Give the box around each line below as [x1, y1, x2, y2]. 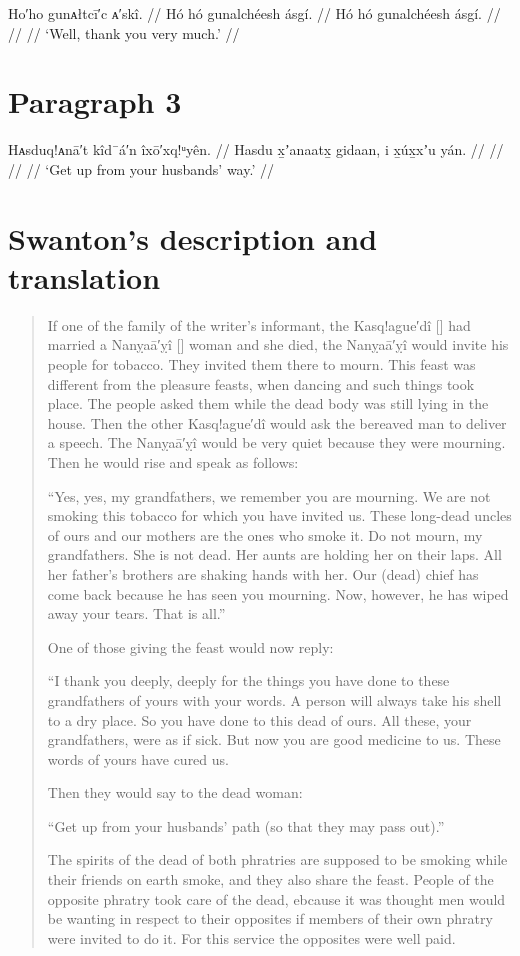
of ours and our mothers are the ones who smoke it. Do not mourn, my [47, 524, 483, 545]
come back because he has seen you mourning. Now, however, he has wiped [47, 583, 509, 604]
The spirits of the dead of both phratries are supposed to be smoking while [47, 849, 508, 870]
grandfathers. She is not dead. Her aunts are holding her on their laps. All [47, 544, 502, 565]
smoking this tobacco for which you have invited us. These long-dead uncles [47, 505, 512, 526]
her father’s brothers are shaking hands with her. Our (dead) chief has [47, 563, 479, 584]
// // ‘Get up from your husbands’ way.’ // [8, 158, 274, 179]
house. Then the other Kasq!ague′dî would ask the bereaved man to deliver [47, 412, 507, 433]
